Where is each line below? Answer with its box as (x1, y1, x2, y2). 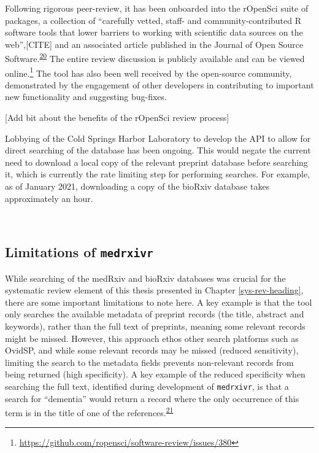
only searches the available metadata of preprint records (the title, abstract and (5, 308, 304, 320)
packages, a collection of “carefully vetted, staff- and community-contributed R (5, 14, 302, 26)
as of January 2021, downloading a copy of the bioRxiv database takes (5, 180, 270, 193)
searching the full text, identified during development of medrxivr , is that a (5, 379, 289, 392)
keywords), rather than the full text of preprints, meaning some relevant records (5, 319, 306, 332)
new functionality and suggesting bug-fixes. (5, 90, 167, 103)
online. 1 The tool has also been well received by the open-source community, (5, 64, 292, 79)
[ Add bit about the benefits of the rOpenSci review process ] (5, 111, 229, 124)
